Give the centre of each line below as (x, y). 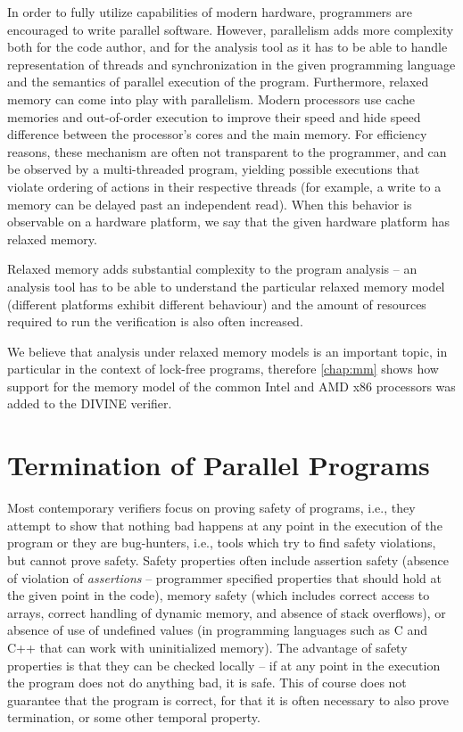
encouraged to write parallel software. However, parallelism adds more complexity (231, 29)
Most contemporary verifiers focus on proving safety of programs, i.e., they (211, 508)
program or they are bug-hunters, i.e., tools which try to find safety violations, (222, 543)
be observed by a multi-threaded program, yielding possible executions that (214, 169)
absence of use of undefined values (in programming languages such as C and (218, 630)
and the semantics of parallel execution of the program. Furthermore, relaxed (218, 82)
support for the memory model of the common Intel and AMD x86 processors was (231, 386)
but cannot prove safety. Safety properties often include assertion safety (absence (228, 559)
